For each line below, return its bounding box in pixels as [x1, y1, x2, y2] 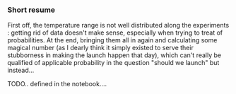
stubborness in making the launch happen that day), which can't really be [7, 51, 221, 59]
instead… [7, 66, 35, 75]
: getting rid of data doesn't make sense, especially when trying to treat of [7, 28, 223, 37]
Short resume [7, 5, 55, 15]
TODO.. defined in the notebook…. [7, 80, 107, 88]
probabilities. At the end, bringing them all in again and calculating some [7, 36, 218, 45]
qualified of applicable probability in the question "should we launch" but [7, 59, 220, 67]
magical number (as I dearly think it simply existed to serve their [7, 44, 194, 52]
